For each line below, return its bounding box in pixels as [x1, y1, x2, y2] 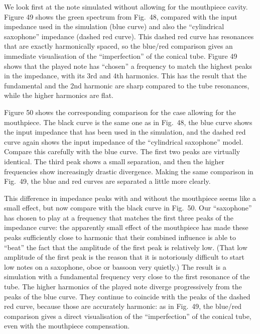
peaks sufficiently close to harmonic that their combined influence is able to [4, 232, 236, 243]
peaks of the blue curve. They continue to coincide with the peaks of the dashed [4, 291, 250, 301]
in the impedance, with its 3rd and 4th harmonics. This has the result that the [4, 70, 247, 81]
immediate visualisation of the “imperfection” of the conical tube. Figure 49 [4, 50, 237, 61]
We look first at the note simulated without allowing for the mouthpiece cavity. [4, 2, 248, 12]
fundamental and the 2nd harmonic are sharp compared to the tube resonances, [4, 80, 249, 90]
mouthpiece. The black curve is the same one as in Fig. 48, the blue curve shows [4, 117, 252, 127]
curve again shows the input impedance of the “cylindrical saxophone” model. [4, 136, 243, 147]
